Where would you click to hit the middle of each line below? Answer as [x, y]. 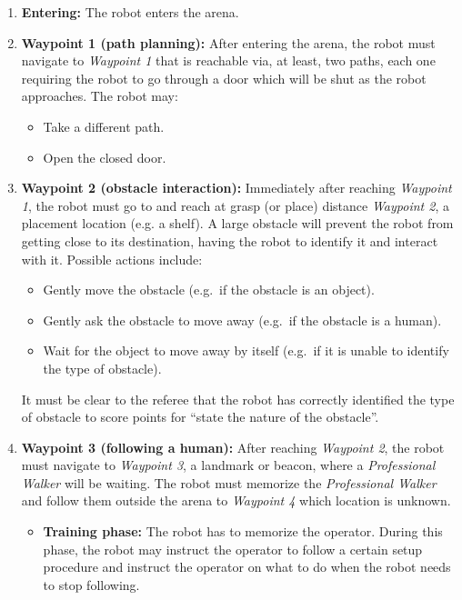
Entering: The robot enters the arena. [130, 12]
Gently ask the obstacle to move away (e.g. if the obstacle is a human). [242, 320]
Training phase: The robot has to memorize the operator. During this [243, 531]
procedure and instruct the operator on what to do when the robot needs [247, 567]
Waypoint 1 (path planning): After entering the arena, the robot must [228, 42]
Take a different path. [104, 126]
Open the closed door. [105, 157]
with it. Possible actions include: [112, 259]
